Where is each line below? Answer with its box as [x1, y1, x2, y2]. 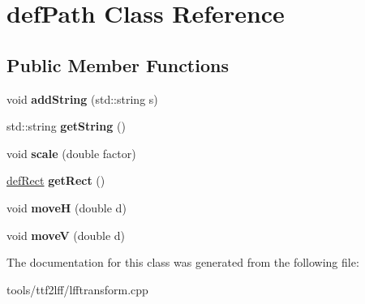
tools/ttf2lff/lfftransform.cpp [6, 280, 148, 298]
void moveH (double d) [6, 199, 127, 216]
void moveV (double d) [6, 226, 126, 243]
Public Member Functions [6, 52, 229, 77]
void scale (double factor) [6, 144, 136, 161]
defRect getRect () [6, 172, 105, 189]
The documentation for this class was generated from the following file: [6, 254, 359, 271]
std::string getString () [6, 118, 126, 135]
